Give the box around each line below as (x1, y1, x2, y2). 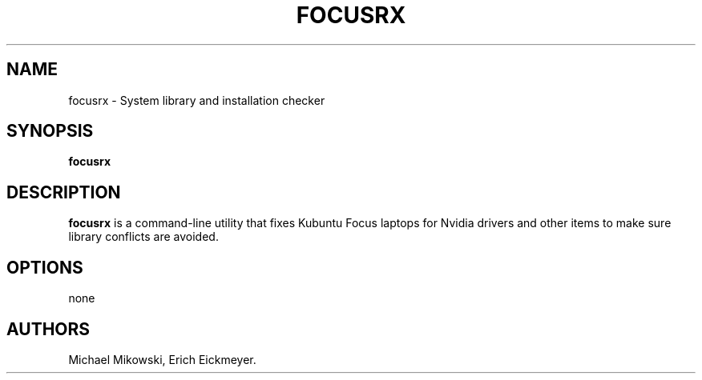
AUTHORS (6, 318, 91, 339)
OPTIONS (6, 257, 83, 278)
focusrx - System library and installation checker (68, 93, 325, 107)
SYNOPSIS (6, 121, 94, 142)
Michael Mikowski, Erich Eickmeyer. (68, 352, 256, 366)
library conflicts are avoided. (68, 230, 219, 244)
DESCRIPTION (6, 182, 121, 202)
